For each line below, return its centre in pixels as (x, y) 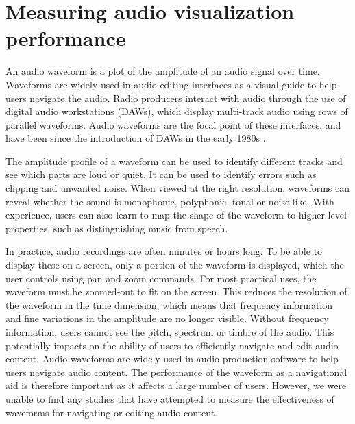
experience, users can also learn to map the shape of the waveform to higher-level (176, 215)
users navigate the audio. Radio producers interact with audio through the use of (176, 98)
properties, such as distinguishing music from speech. (117, 228)
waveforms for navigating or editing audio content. (111, 412)
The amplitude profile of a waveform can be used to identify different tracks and (174, 161)
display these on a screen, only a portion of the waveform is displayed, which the (175, 265)
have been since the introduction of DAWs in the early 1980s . (136, 138)
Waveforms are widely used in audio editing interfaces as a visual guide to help (171, 84)
